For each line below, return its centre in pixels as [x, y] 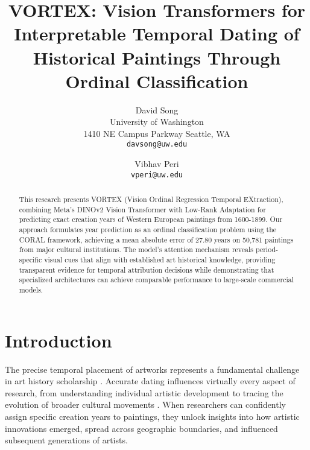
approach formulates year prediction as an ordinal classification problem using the [148, 230]
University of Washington [157, 122]
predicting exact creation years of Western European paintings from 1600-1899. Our [151, 219]
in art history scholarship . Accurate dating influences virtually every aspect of [150, 381]
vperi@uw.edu [157, 175]
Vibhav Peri [157, 164]
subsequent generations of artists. [66, 440]
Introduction [59, 340]
